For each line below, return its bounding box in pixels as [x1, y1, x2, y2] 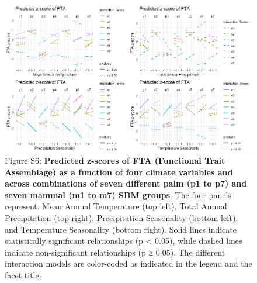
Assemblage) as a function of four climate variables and [5, 165, 233, 178]
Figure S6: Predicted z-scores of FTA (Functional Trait [5, 154, 225, 167]
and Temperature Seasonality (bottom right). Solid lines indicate [5, 223, 237, 235]
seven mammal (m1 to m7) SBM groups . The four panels [5, 188, 231, 201]
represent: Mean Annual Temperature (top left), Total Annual [5, 200, 227, 212]
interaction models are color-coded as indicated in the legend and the [5, 257, 252, 270]
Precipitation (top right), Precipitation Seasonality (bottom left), [5, 212, 238, 224]
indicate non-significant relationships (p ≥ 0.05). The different [5, 246, 225, 258]
